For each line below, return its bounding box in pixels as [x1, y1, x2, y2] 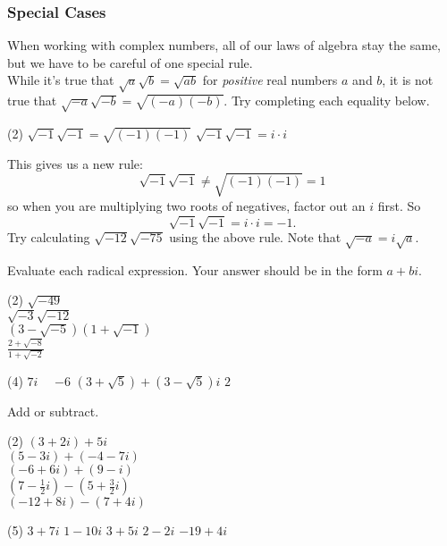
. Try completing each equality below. [223, 91, 430, 110]
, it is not [382, 71, 434, 89]
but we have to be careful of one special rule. [7, 53, 253, 71]
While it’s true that [7, 71, 114, 89]
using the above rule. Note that [169, 227, 342, 246]
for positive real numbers [202, 71, 338, 89]
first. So [377, 196, 421, 214]
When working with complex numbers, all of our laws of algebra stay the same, [7, 36, 442, 55]
